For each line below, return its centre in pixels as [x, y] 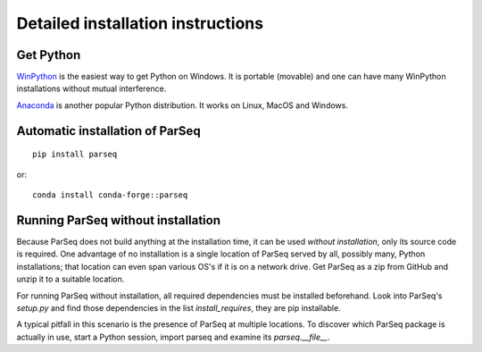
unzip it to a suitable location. [71, 279]
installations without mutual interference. [91, 88]
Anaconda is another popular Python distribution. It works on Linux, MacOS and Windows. [182, 105]
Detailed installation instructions [140, 23]
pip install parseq [75, 155]
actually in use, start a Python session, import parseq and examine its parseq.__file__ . [173, 337]
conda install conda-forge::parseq [110, 195]
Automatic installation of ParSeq [108, 131]
